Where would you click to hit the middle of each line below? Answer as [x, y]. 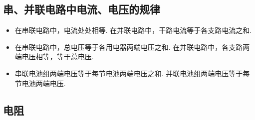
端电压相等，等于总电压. [54, 57]
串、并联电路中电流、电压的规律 [82, 9]
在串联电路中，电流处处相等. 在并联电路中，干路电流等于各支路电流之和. [133, 30]
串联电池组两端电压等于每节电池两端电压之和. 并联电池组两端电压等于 [129, 73]
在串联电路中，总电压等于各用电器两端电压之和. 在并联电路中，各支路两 [132, 47]
